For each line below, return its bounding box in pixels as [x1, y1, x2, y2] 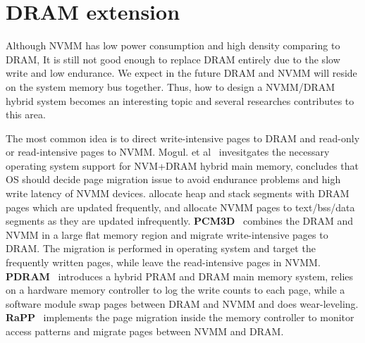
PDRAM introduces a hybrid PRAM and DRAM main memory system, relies [6, 268, 354, 283]
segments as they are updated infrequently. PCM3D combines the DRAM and [6, 213, 354, 228]
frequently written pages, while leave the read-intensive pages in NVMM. [6, 255, 321, 270]
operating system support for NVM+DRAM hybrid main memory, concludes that [6, 158, 359, 173]
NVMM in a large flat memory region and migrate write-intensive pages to [6, 227, 328, 242]
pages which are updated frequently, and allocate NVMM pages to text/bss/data [6, 199, 355, 214]
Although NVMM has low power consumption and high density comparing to [6, 38, 340, 53]
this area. [6, 107, 46, 122]
